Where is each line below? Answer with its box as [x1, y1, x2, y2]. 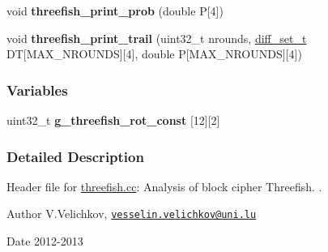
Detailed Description [6, 146, 144, 166]
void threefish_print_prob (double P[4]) [6, 2, 224, 19]
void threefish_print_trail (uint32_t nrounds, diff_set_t [6, 29, 307, 46]
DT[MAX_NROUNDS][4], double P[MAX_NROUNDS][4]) [6, 45, 302, 62]
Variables [6, 79, 68, 100]
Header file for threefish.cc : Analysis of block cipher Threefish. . [6, 177, 322, 194]
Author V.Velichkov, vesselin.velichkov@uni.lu [6, 205, 257, 222]
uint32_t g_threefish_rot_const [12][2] [6, 112, 220, 128]
